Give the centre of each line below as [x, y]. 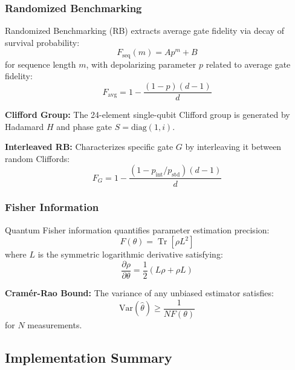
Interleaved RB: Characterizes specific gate [89, 147]
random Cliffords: [37, 158]
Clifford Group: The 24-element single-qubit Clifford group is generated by [147, 115]
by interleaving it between [233, 147]
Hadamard [24, 126]
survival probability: [42, 42]
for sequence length [41, 64]
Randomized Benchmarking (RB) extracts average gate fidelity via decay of [145, 31]
